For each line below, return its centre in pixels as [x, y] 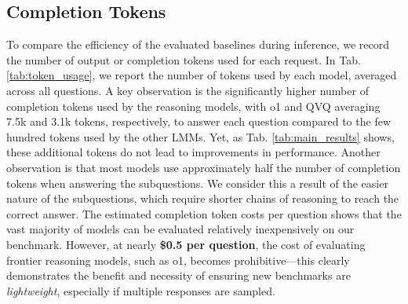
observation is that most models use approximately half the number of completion [204, 167]
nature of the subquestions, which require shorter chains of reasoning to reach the [203, 198]
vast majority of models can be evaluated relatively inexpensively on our [180, 229]
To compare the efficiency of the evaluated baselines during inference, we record [198, 44]
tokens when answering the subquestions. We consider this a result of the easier [197, 183]
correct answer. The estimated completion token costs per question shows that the [204, 213]
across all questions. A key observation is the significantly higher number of [188, 90]
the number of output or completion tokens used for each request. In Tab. [184, 59]
